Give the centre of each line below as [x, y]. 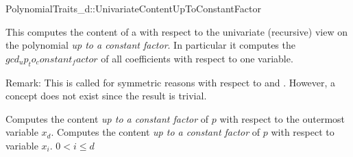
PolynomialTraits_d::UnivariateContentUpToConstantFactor [133, 8]
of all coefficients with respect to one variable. [197, 58]
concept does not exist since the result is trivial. [106, 96]
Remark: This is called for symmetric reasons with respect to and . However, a [171, 82]
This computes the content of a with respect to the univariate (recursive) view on [176, 31]
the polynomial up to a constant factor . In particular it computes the [150, 45]
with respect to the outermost [282, 118]
